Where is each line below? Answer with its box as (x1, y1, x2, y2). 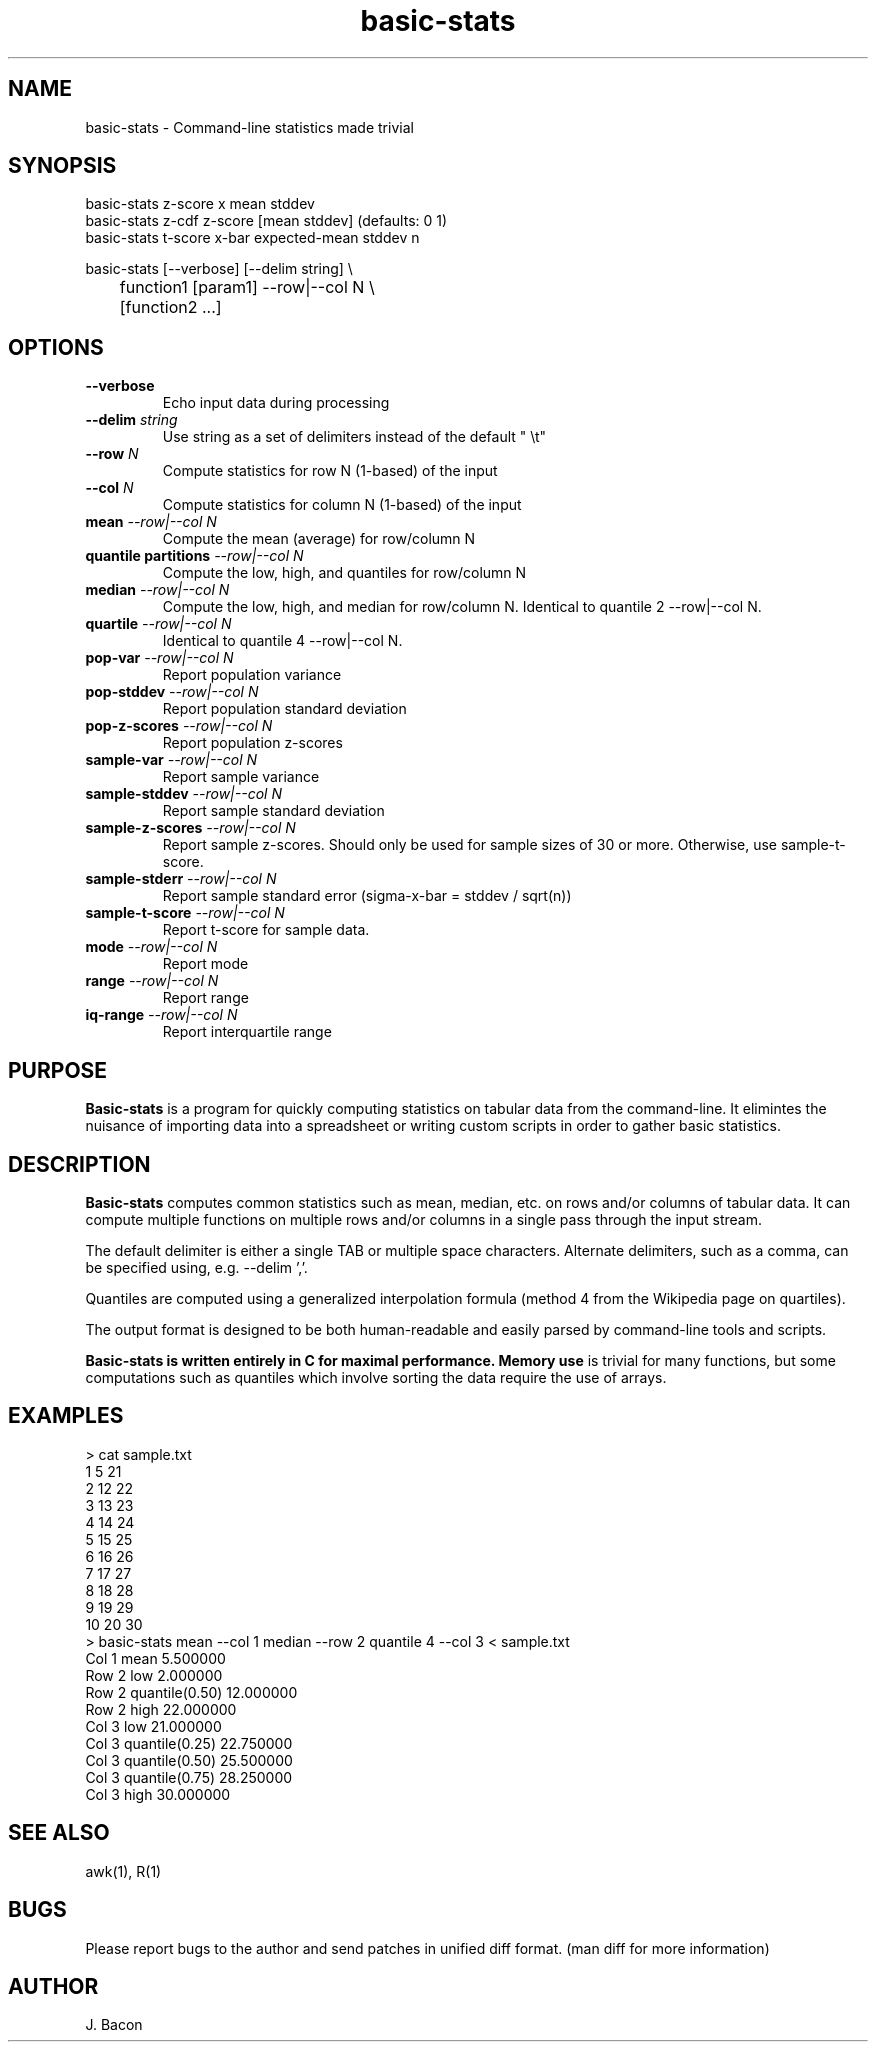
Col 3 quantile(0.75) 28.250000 (85, 1768, 293, 1786)
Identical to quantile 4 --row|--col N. (162, 632, 403, 650)
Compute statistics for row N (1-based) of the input (162, 462, 498, 480)
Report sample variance (162, 768, 320, 786)
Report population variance (162, 666, 342, 684)
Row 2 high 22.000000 (85, 1700, 237, 1718)
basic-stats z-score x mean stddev (85, 195, 315, 213)
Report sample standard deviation (162, 802, 385, 820)
